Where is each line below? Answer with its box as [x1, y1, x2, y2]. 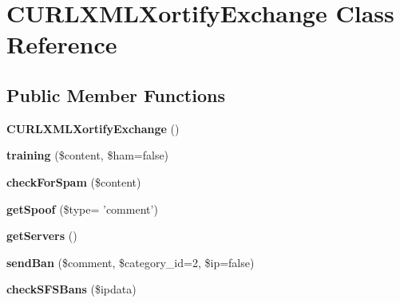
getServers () [6, 227, 77, 244]
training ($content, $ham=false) [6, 147, 169, 163]
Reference [6, 28, 117, 61]
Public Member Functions [6, 82, 225, 107]
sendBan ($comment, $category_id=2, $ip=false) [6, 254, 255, 270]
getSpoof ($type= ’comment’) [6, 200, 158, 217]
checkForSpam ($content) [6, 173, 141, 190]
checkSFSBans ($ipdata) [6, 281, 137, 297]
